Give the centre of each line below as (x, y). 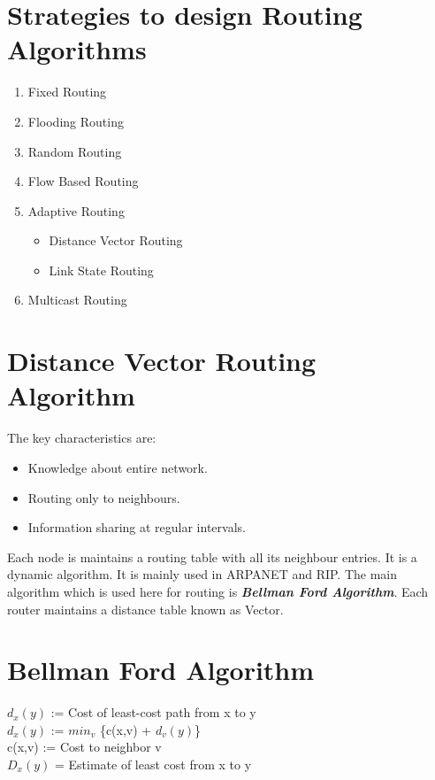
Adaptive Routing (76, 210)
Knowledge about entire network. (118, 467)
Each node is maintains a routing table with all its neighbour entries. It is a (212, 556)
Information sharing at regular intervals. (137, 527)
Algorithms (77, 49)
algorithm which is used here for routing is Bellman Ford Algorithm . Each (218, 591)
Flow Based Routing (83, 181)
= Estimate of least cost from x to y (153, 765)
